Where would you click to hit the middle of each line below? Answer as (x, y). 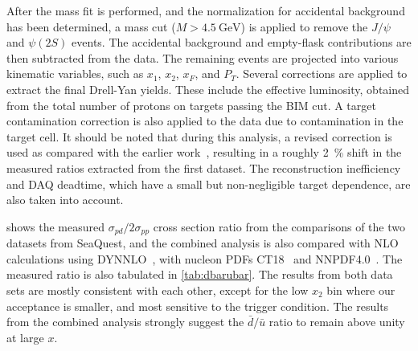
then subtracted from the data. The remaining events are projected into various (203, 57)
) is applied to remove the (304, 26)
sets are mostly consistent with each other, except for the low (158, 290)
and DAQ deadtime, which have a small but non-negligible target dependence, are (209, 184)
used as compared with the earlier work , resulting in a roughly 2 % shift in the (204, 152)
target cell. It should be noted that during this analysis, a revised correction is (199, 136)
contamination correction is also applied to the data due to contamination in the (205, 121)
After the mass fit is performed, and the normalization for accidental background (206, 10)
